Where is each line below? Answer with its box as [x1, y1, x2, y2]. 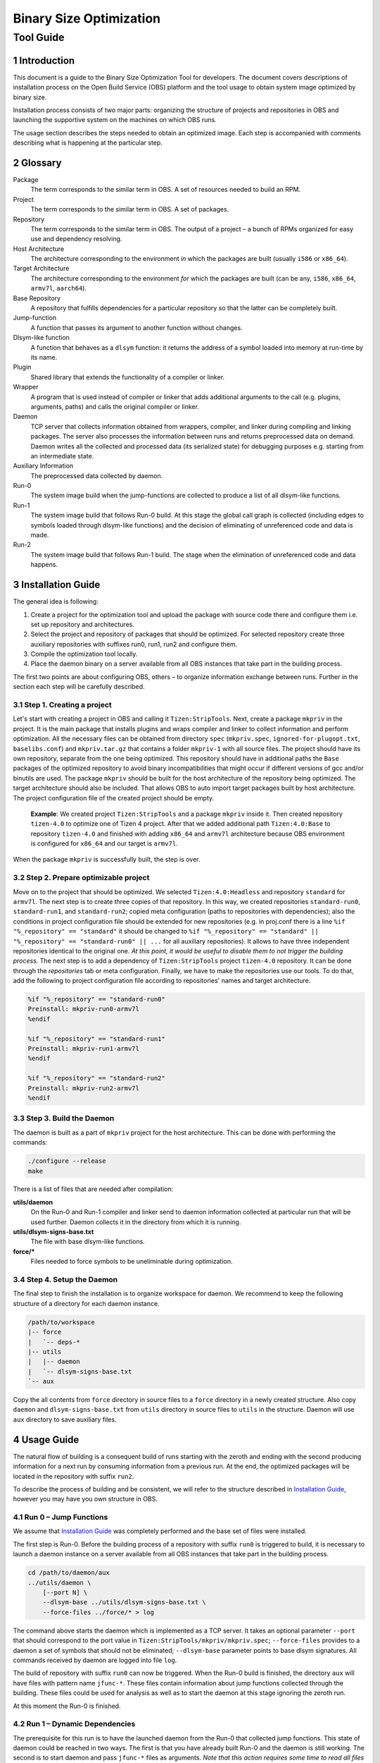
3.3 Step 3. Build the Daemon [13, 1114, 115, 1123]
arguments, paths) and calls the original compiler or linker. [30, 402, 200, 410]
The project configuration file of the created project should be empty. [13, 793, 215, 802]
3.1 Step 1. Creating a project [13, 700, 112, 709]
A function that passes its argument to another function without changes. [30, 323, 243, 331]
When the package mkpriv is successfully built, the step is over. [13, 855, 201, 864]
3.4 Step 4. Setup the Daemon [13, 1274, 118, 1284]
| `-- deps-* [27, 1338, 80, 1346]
